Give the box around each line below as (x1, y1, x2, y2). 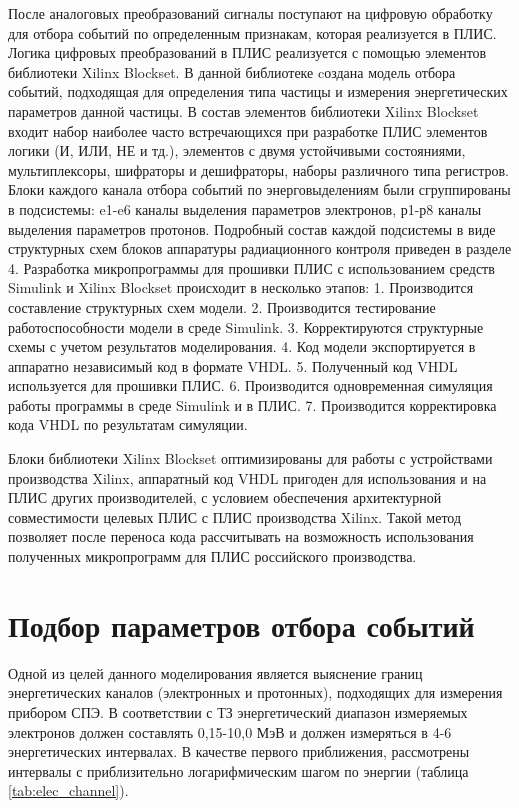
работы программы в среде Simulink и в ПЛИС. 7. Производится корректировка (8, 394, 497, 415)
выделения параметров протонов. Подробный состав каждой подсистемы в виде (8, 218, 496, 239)
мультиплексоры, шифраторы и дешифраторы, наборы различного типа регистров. (8, 159, 509, 180)
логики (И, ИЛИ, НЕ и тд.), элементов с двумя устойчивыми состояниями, (8, 140, 466, 161)
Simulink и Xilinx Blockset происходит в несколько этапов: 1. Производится (8, 277, 474, 298)
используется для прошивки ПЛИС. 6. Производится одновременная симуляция (8, 375, 493, 396)
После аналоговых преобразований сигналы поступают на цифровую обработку (8, 3, 493, 23)
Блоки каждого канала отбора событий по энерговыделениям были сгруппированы (8, 179, 511, 200)
